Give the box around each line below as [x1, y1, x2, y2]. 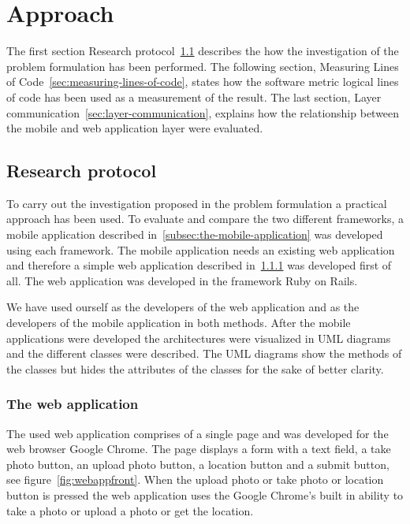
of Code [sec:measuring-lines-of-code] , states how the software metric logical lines [6, 73, 399, 90]
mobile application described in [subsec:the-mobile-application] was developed [6, 226, 383, 243]
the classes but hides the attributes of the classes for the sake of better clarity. [6, 360, 384, 377]
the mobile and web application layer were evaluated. [6, 120, 263, 136]
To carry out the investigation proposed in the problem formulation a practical [6, 195, 387, 211]
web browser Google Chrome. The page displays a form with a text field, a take [6, 440, 391, 457]
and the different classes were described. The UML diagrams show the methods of [6, 345, 402, 362]
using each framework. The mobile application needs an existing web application [6, 241, 395, 258]
